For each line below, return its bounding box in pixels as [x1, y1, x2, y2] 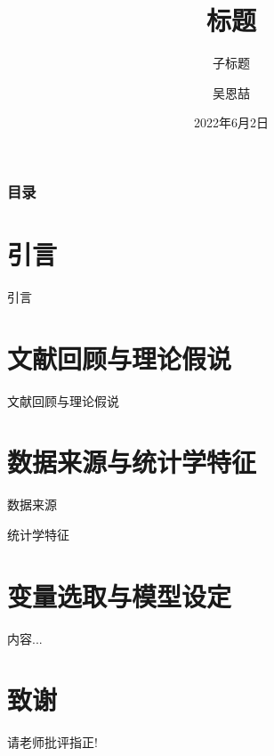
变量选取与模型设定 [7, 577, 232, 614]
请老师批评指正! [7, 733, 98, 752]
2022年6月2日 [194, 113, 269, 132]
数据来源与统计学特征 [7, 443, 257, 480]
